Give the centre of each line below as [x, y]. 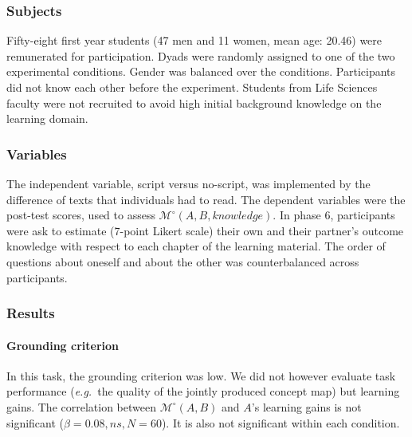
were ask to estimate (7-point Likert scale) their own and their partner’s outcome [205, 230]
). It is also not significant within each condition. [281, 422]
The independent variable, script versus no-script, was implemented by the [188, 183]
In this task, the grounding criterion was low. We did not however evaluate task [201, 375]
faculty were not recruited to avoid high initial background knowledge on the [194, 102]
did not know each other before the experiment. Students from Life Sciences [192, 87]
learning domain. [47, 118]
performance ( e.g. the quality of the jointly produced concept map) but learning [203, 391]
